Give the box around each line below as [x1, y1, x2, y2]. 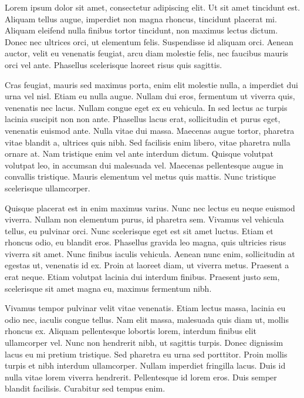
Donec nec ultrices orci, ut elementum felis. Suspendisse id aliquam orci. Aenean [5, 35, 293, 48]
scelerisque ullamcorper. [5, 181, 90, 194]
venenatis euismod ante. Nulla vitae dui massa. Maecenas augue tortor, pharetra [5, 124, 295, 136]
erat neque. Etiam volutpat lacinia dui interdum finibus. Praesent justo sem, [5, 271, 280, 283]
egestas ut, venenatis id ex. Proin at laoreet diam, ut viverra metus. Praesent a [5, 259, 289, 271]
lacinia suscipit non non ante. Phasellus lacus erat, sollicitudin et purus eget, [5, 113, 281, 125]
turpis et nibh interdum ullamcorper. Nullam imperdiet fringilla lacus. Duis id [5, 359, 286, 372]
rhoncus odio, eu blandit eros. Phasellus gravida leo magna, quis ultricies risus [5, 236, 286, 248]
